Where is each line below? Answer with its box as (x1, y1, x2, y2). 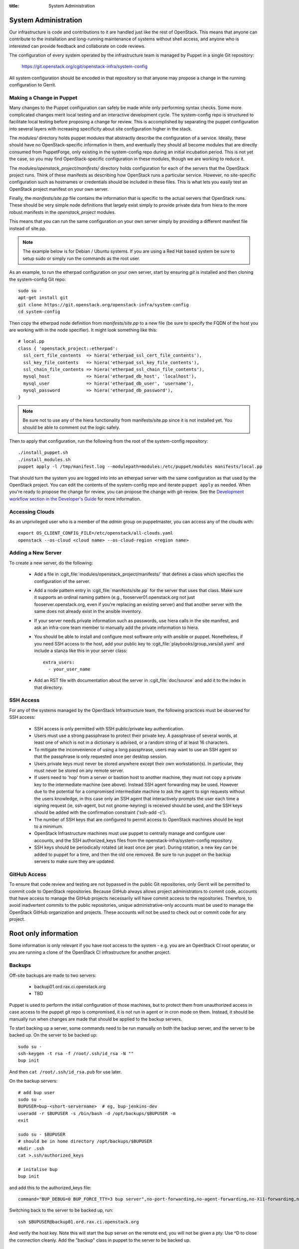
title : (9, 3, 19, 8)
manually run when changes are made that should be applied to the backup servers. (9, 1016, 182, 1022)
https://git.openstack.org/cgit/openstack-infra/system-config (21, 63, 148, 69)
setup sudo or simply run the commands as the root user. (22, 255, 141, 261)
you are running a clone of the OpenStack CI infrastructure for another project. (9, 949, 171, 955)
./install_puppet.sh (18, 450, 68, 456)
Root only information (9, 929, 78, 938)
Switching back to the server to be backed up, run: (9, 1207, 114, 1214)
